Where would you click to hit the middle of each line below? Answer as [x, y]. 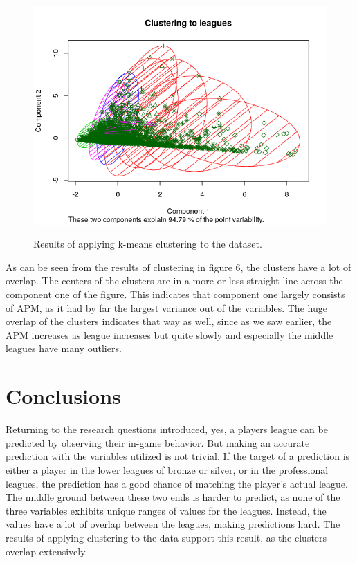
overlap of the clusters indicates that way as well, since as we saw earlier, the [169, 321]
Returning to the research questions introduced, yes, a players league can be [167, 429]
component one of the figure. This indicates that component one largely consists [175, 294]
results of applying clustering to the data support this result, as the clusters [166, 537]
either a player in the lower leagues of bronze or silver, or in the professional [167, 469]
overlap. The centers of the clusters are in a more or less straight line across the [174, 280]
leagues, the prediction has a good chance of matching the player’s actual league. [177, 483]
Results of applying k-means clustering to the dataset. [148, 244]
